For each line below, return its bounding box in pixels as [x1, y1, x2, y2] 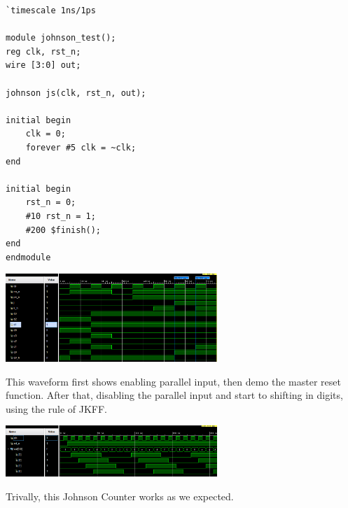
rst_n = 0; [25, 197, 76, 208]
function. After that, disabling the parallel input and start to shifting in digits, [6, 388, 343, 402]
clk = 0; [25, 129, 66, 139]
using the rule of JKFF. [6, 401, 107, 416]
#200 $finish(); [25, 225, 102, 235]
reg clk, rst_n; [6, 46, 81, 57]
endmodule [6, 252, 51, 262]
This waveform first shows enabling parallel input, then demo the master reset [6, 374, 341, 388]
